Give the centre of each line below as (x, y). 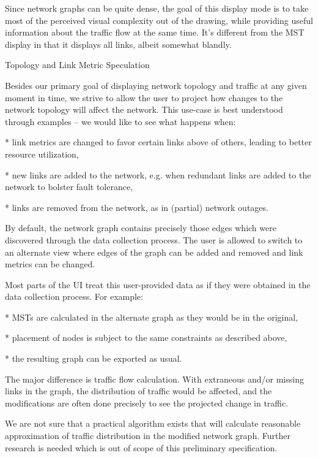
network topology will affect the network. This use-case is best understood (144, 109)
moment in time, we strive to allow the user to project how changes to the (144, 97)
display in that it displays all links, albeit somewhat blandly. (118, 44)
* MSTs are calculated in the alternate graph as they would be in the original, (152, 317)
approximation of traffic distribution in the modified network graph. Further (148, 436)
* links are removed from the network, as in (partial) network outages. (137, 207)
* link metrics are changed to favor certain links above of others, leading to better (158, 142)
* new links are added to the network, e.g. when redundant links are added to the (158, 174)
